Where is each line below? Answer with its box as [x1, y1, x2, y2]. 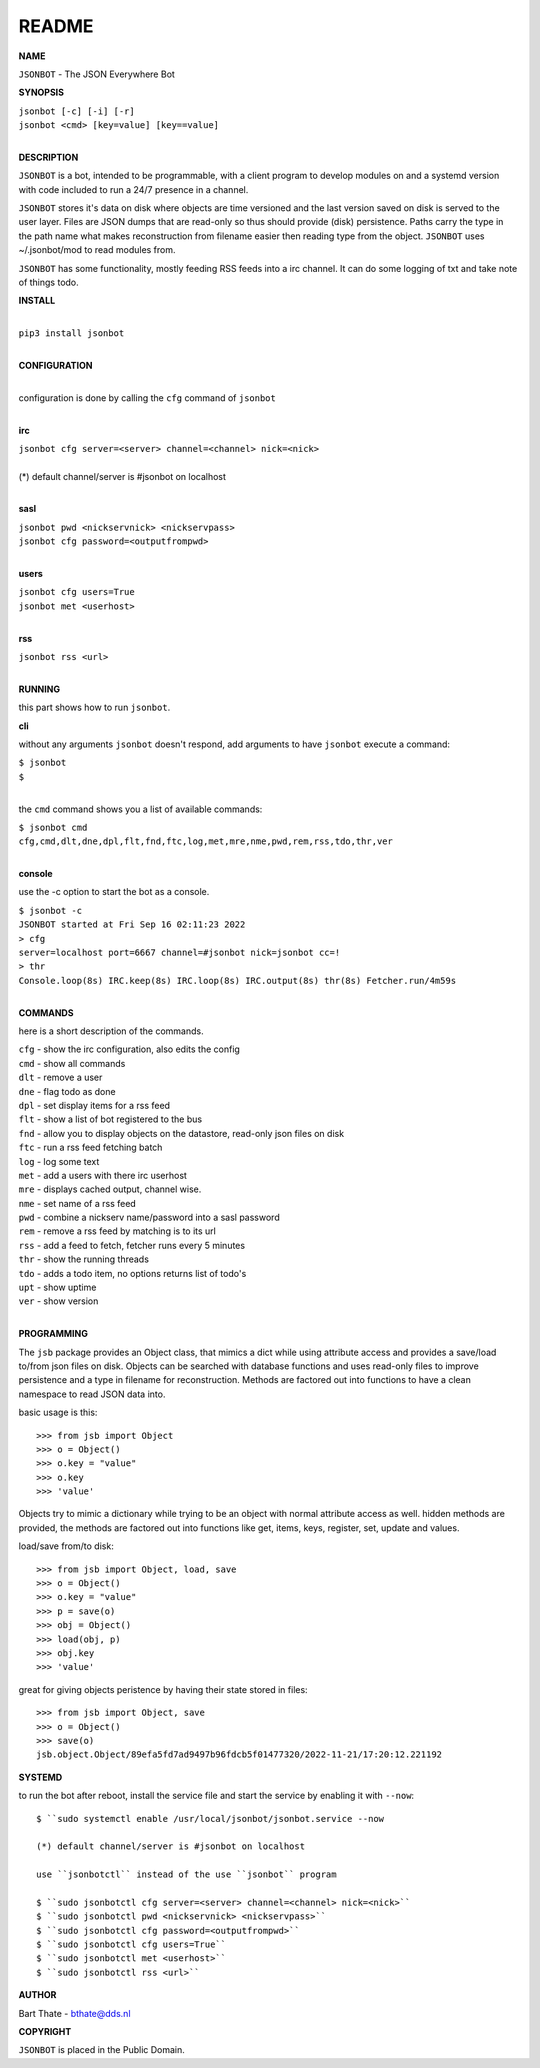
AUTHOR [18, 1989, 57, 2001]
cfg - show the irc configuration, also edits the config [18, 1043, 240, 1055]
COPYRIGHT [18, 2025, 72, 2037]
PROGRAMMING [18, 1328, 89, 1340]
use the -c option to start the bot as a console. [18, 886, 210, 898]
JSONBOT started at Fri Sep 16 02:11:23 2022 [18, 919, 246, 930]
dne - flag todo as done [18, 1085, 116, 1097]
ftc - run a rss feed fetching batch [18, 1141, 163, 1154]
